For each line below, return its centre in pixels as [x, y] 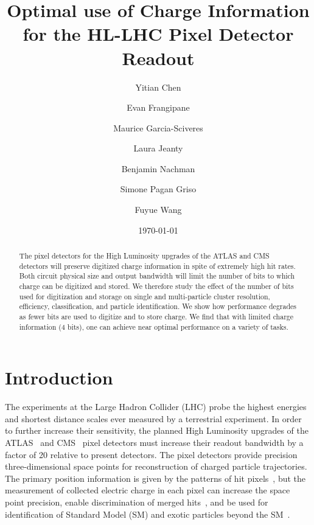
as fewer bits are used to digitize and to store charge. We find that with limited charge [156, 316]
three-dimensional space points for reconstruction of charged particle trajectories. [156, 466]
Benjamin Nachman [158, 168]
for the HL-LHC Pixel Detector [158, 34]
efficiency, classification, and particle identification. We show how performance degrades [158, 306]
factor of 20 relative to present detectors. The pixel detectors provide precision [151, 454]
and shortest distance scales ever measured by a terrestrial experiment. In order [153, 418]
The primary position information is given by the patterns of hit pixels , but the [155, 478]
